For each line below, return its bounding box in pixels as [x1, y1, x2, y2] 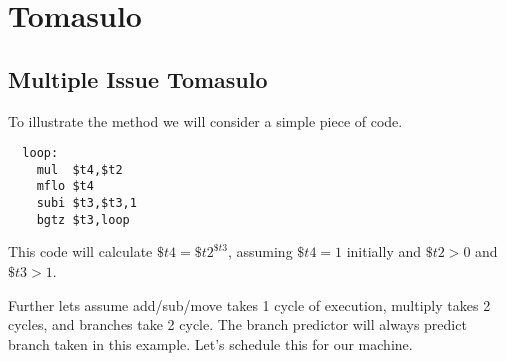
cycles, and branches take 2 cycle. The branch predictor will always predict [8, 314, 467, 335]
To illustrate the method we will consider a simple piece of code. [8, 110, 403, 131]
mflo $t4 [36, 179, 94, 194]
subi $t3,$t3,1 [36, 196, 137, 211]
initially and [346, 241, 422, 262]
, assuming [227, 241, 293, 262]
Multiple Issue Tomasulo [8, 63, 268, 94]
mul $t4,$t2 [36, 162, 123, 177]
